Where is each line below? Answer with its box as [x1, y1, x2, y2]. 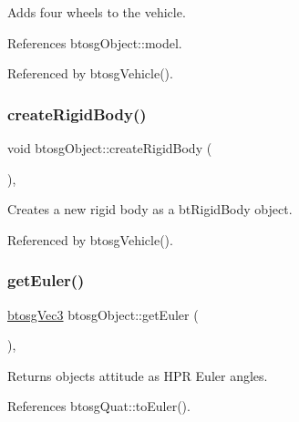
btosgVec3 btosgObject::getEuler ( [7, 304, 199, 324]
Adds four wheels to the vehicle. [7, 3, 186, 21]
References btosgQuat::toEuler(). [7, 396, 191, 416]
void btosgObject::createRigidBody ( [7, 139, 212, 157]
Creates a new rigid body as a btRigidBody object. [7, 200, 293, 219]
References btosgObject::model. [7, 33, 182, 52]
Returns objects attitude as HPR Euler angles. [7, 365, 268, 385]
